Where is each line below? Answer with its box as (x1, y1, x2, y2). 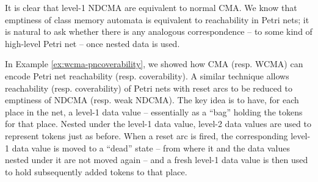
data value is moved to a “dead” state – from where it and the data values (12, 141, 290, 154)
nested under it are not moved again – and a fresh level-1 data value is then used (5, 153, 308, 166)
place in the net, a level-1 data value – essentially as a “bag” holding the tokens (5, 105, 303, 118)
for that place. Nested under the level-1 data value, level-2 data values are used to (5, 117, 311, 130)
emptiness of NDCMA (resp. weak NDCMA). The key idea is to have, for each (5, 93, 299, 106)
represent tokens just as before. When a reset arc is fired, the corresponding (5, 129, 288, 142)
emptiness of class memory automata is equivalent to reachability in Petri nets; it (5, 13, 309, 26)
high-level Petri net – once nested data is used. (5, 37, 180, 49)
